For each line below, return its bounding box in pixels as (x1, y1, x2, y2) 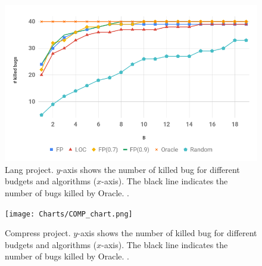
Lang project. (5, 163, 54, 175)
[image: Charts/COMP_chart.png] (5, 209, 133, 218)
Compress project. (5, 227, 71, 239)
